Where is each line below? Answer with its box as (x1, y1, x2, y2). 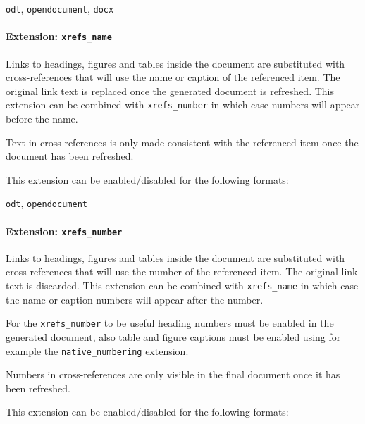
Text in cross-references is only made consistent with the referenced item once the (6, 135, 359, 149)
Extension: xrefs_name (6, 29, 112, 44)
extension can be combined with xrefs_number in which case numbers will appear (6, 97, 360, 112)
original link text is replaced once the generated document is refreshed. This (6, 83, 334, 98)
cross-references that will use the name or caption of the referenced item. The (6, 70, 340, 85)
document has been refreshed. (6, 149, 134, 163)
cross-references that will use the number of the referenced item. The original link (6, 264, 358, 279)
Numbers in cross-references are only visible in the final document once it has (6, 367, 340, 382)
